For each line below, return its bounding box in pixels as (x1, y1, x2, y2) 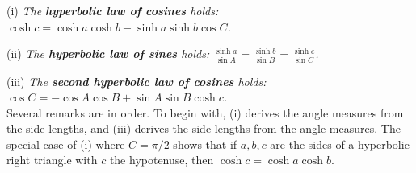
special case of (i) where (6, 135, 125, 152)
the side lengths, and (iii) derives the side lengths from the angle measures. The (6, 120, 401, 137)
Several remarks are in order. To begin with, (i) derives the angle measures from (6, 104, 404, 121)
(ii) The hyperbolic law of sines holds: (6, 45, 210, 62)
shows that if (173, 135, 237, 152)
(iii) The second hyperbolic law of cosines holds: (6, 72, 267, 89)
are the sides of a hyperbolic (270, 135, 410, 152)
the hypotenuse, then (109, 151, 214, 168)
